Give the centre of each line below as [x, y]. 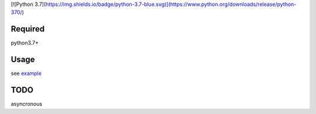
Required [28, 29]
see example [26, 73]
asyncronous [27, 104]
